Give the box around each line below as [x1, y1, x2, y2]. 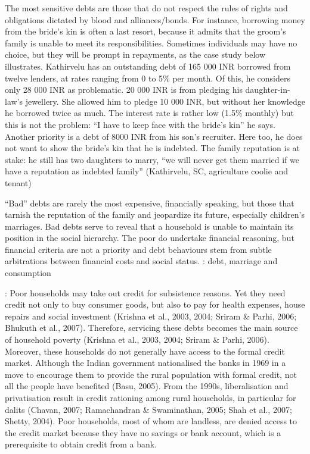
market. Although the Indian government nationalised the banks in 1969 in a [5, 356, 286, 369]
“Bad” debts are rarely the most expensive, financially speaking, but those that [5, 196, 294, 209]
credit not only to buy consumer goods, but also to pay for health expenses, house [5, 298, 305, 311]
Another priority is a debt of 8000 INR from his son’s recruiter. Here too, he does [5, 130, 303, 142]
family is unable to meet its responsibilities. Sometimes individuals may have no [5, 36, 297, 49]
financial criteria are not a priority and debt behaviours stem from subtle [5, 243, 272, 255]
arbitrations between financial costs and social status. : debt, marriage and [5, 255, 278, 267]
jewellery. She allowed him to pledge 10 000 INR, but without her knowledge [25, 95, 305, 107]
